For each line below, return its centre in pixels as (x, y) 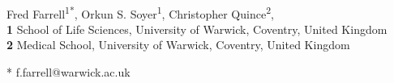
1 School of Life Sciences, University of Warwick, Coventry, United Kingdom (197, 29)
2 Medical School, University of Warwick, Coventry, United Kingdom (178, 45)
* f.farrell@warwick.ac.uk (69, 72)
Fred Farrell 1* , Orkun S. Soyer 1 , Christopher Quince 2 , (140, 12)
